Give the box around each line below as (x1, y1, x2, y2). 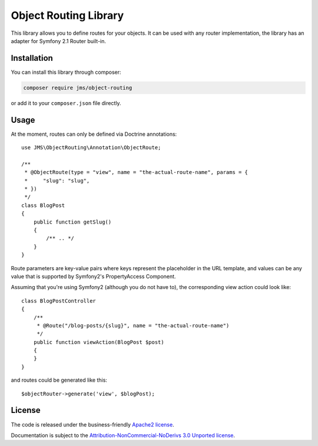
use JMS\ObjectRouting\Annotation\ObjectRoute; (21, 145, 161, 151)
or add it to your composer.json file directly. (11, 99, 121, 106)
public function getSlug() (33, 218, 112, 225)
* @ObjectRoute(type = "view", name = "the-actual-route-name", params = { (24, 169, 249, 176)
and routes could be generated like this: (11, 376, 107, 383)
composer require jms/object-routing (23, 84, 132, 91)
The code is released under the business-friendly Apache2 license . (11, 421, 174, 428)
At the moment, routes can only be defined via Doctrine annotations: (11, 130, 177, 137)
